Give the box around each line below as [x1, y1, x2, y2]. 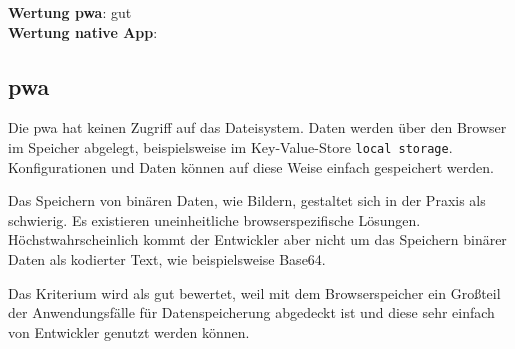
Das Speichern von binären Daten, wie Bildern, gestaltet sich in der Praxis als [8, 190, 486, 211]
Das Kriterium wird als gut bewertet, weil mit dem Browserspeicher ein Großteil [8, 282, 501, 303]
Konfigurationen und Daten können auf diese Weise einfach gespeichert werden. [8, 156, 494, 177]
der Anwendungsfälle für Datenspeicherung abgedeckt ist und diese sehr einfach [8, 302, 495, 323]
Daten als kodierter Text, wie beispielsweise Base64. [8, 249, 326, 270]
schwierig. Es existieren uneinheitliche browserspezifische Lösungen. [8, 209, 421, 230]
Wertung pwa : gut [8, 2, 132, 22]
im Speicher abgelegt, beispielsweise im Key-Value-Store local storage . [8, 136, 453, 157]
